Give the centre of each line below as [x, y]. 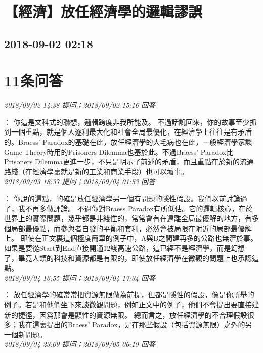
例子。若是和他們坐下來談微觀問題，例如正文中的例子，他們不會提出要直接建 [131, 304]
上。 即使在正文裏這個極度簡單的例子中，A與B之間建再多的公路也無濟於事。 [131, 238]
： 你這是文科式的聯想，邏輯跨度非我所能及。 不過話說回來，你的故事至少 [127, 122]
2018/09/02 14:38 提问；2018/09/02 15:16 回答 [80, 105]
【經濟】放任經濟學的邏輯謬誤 [103, 11]
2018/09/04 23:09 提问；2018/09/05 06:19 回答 [80, 344]
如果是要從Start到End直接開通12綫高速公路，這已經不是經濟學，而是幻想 [125, 248]
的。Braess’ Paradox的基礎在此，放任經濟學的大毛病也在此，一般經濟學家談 [128, 142]
